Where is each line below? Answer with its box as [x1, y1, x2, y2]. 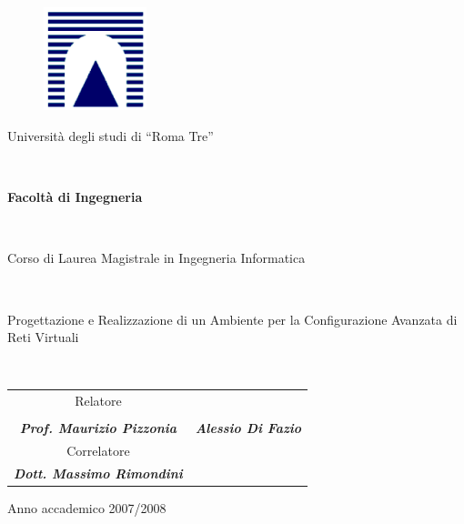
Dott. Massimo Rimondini [14, 463, 183, 482]
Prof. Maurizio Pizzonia [19, 418, 177, 438]
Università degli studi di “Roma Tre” [7, 126, 214, 145]
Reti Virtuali [7, 327, 79, 347]
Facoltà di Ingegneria [7, 187, 143, 207]
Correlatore [66, 441, 130, 459]
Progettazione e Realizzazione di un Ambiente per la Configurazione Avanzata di [7, 309, 458, 328]
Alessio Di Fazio [195, 418, 302, 438]
